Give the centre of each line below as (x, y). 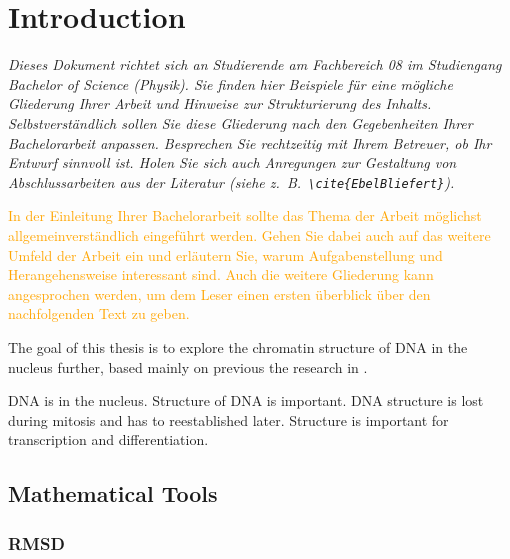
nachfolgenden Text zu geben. (99, 313)
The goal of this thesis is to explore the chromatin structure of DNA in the (238, 346)
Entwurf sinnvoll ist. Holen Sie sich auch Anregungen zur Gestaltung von (232, 162)
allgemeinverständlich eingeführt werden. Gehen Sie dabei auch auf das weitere (249, 234)
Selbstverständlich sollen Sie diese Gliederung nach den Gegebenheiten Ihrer (240, 122)
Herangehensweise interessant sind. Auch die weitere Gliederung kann (221, 274)
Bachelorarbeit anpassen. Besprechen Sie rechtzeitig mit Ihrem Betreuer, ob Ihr (250, 142)
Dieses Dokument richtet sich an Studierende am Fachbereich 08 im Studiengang (255, 64)
